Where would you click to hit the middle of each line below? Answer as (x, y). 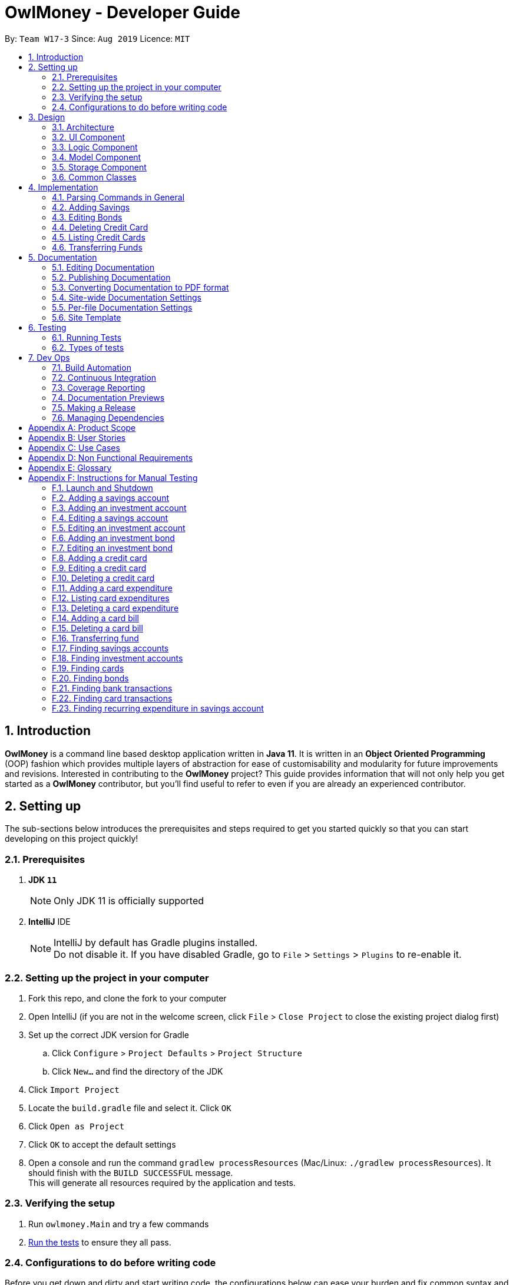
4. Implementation (63, 187)
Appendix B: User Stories (77, 437)
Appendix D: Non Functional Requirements (111, 457)
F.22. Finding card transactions (112, 698)
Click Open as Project (77, 1126)
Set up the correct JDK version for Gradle (109, 1034)
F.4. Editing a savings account (110, 518)
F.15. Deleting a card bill (97, 628)
